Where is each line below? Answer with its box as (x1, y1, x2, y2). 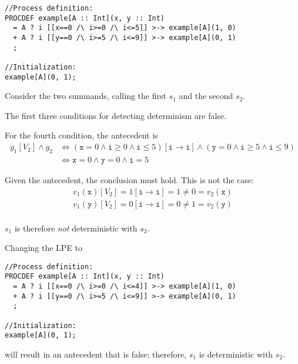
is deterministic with (199, 348, 273, 360)
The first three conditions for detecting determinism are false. (5, 109, 226, 121)
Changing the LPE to (5, 241, 83, 254)
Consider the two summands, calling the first (5, 90, 166, 102)
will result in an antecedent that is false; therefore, (5, 348, 187, 360)
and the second (179, 90, 233, 102)
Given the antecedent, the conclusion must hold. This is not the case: (5, 173, 254, 186)
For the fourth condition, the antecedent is (5, 129, 158, 141)
